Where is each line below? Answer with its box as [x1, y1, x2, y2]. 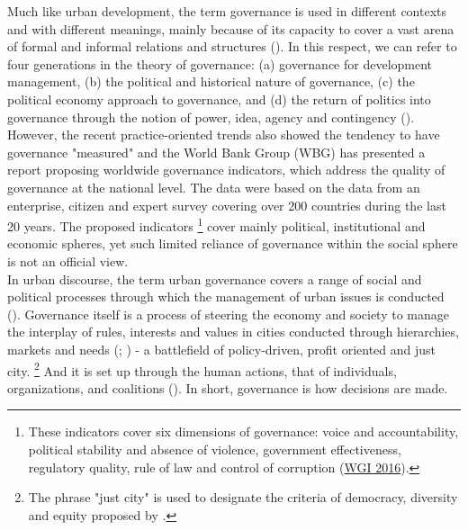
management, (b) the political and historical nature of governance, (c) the [7, 72, 415, 91]
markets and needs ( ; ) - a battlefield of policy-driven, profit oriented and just [7, 339, 436, 358]
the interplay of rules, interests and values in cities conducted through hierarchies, [7, 322, 459, 341]
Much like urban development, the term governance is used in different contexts [7, 2, 447, 20]
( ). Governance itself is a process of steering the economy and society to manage [7, 304, 449, 323]
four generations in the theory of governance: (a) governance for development [7, 54, 433, 73]
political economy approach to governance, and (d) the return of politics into [7, 89, 431, 108]
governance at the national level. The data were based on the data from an [7, 177, 420, 196]
